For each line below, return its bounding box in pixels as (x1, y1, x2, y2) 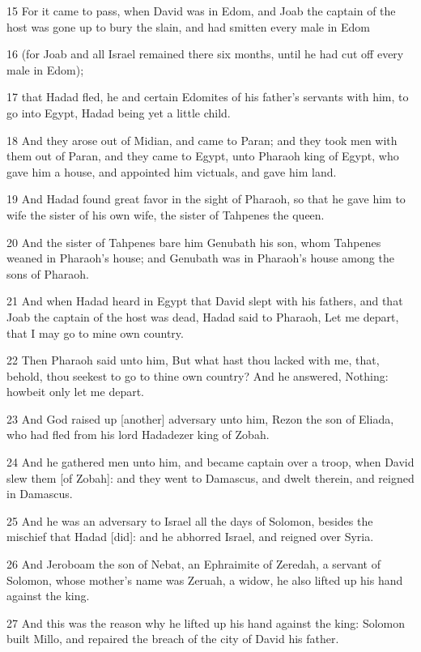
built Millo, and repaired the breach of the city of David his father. (6, 630, 339, 647)
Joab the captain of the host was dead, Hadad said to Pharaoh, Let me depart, (6, 308, 399, 325)
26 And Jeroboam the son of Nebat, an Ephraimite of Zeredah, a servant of (6, 556, 381, 573)
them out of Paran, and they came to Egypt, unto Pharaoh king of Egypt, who (6, 147, 399, 164)
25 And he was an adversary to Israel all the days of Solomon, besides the (6, 512, 373, 529)
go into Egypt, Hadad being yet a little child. (6, 104, 231, 121)
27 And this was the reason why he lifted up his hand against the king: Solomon (6, 614, 405, 631)
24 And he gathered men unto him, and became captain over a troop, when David (6, 454, 415, 471)
